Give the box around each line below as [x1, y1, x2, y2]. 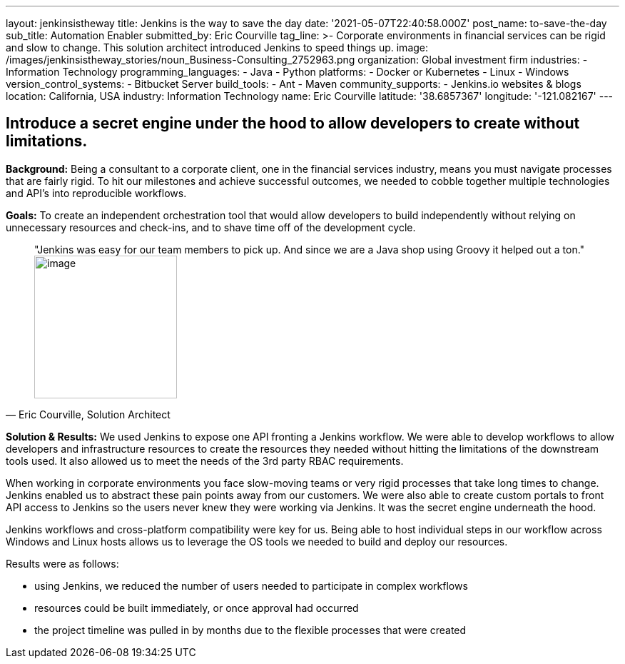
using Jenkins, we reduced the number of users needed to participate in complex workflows [34, 579, 468, 592]
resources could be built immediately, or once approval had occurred [34, 601, 359, 614]
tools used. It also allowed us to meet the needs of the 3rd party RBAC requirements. [6, 454, 404, 467]
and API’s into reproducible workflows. [6, 186, 187, 199]
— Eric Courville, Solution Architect [6, 408, 171, 421]
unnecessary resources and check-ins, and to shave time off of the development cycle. [6, 221, 416, 233]
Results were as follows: [6, 557, 119, 570]
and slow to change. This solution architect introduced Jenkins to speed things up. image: [6, 41, 429, 54]
